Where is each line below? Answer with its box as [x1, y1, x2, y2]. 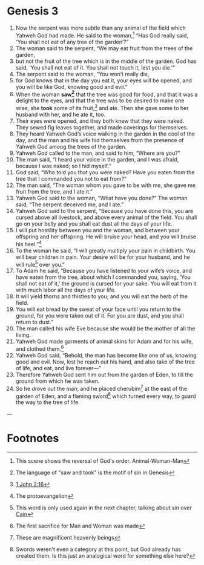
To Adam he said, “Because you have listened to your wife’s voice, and [15, 267, 192, 275]
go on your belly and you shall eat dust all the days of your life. [15, 220, 173, 227]
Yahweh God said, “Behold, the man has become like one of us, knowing [15, 351, 197, 359]
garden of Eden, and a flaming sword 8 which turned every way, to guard [15, 391, 196, 400]
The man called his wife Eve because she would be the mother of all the [15, 325, 196, 332]
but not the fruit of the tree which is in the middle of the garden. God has [15, 57, 197, 65]
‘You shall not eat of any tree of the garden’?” [15, 38, 129, 45]
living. [15, 331, 31, 339]
